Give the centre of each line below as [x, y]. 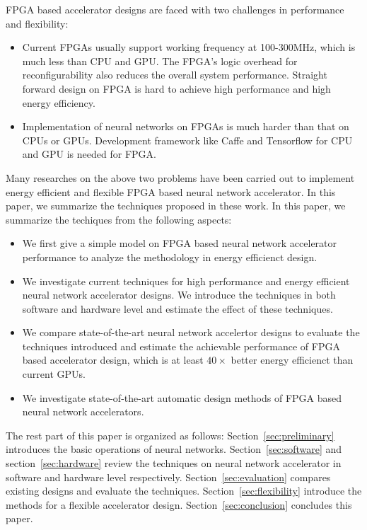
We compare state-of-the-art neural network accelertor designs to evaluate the [191, 332]
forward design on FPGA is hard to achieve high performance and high [176, 88]
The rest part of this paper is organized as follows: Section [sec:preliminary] [170, 435]
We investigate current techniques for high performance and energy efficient [186, 281]
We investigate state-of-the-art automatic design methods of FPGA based [182, 397]
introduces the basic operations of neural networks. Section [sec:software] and [174, 449]
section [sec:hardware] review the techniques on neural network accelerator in [174, 463]
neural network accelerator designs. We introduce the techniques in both [179, 295]
